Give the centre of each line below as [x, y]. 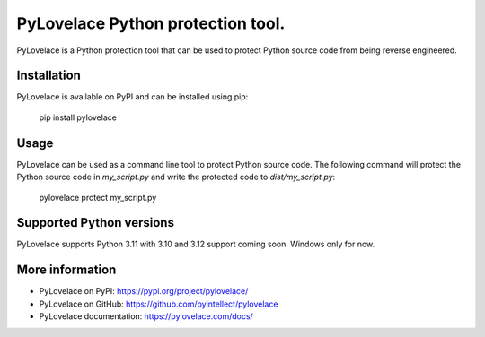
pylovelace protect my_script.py [98, 197]
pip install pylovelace [78, 117]
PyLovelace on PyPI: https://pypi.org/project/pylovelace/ [144, 291]
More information [66, 270]
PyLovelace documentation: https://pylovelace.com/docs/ [146, 316]
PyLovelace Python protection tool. [151, 23]
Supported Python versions [96, 223]
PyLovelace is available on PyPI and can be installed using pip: [132, 97]
